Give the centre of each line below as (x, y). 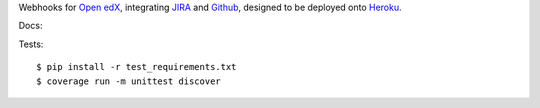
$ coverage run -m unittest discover (129, 81)
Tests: (31, 44)
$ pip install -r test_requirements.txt (136, 67)
